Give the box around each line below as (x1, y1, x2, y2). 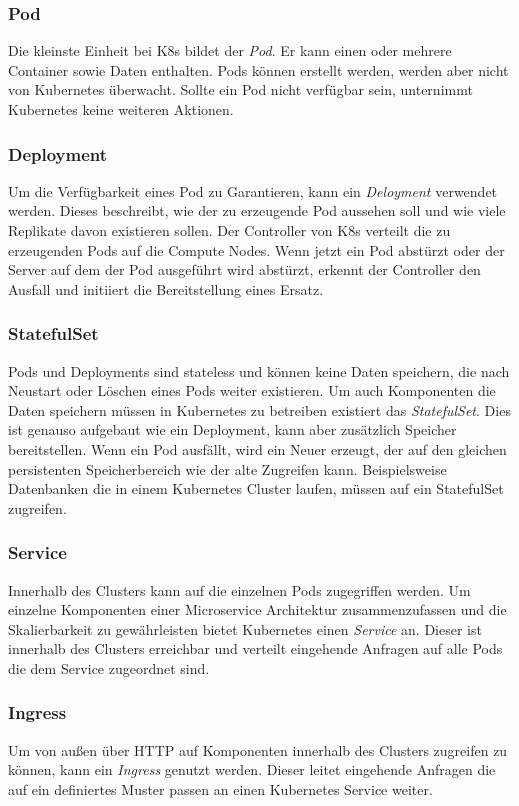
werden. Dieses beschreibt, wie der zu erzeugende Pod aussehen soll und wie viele (8, 200, 506, 221)
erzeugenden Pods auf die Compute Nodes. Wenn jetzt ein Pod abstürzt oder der (8, 239, 505, 260)
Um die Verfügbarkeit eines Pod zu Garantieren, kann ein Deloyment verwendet (8, 180, 498, 201)
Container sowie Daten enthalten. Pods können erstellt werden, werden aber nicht (8, 59, 509, 80)
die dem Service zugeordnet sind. (8, 657, 210, 678)
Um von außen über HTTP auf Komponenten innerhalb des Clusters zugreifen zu (8, 739, 508, 760)
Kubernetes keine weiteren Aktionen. (8, 99, 234, 119)
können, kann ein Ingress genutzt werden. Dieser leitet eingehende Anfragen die (8, 759, 496, 780)
